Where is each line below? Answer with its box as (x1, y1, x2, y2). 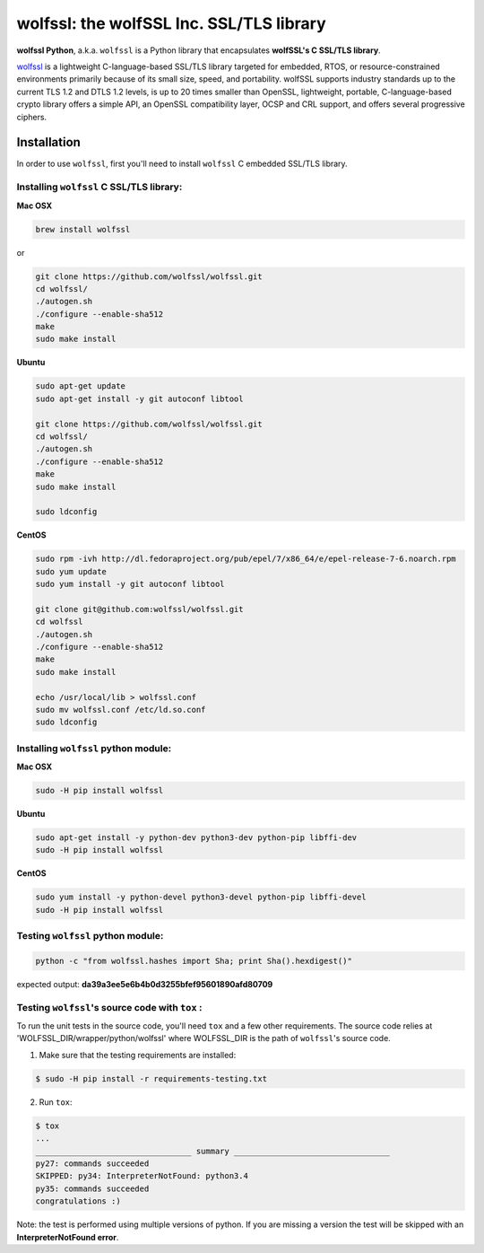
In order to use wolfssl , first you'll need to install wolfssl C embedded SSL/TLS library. (16, 158, 349, 170)
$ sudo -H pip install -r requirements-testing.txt (35, 1073, 268, 1083)
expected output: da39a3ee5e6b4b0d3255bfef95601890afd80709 (16, 978, 273, 989)
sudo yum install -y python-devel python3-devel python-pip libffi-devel (35, 892, 367, 902)
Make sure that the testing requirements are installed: (39, 1049, 237, 1060)
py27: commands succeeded (35, 1158, 150, 1169)
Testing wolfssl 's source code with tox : (16, 1001, 203, 1013)
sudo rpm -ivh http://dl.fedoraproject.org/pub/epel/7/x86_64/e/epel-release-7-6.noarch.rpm (35, 554, 456, 565)
